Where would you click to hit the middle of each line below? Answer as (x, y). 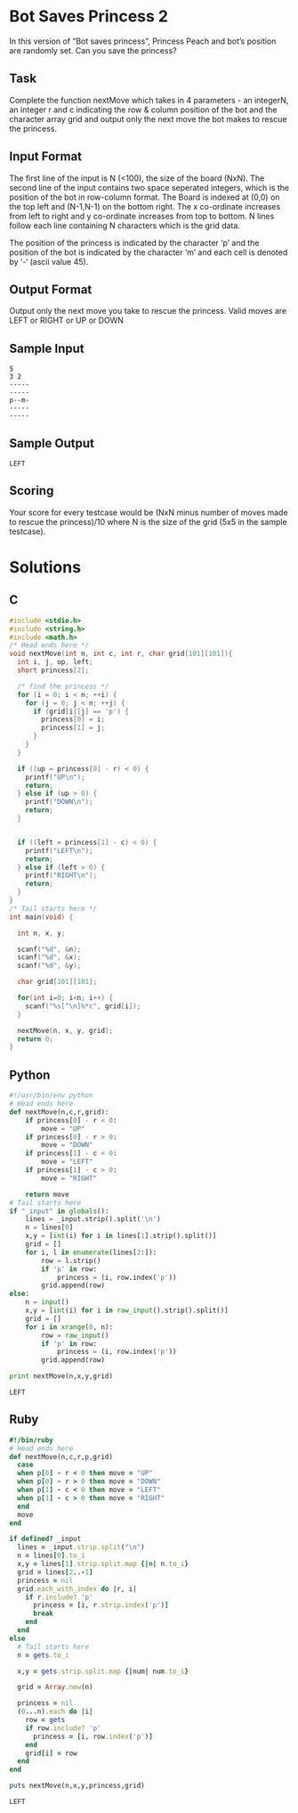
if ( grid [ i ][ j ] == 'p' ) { (81, 711)
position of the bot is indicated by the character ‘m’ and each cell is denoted (149, 252)
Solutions (45, 567)
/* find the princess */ (63, 686)
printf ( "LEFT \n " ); (59, 850)
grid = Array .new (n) (55, 1687)
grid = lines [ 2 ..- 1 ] (55, 1572)
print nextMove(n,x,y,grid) (61, 1376)
